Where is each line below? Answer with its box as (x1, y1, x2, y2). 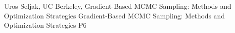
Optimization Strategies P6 (4, 20, 87, 30)
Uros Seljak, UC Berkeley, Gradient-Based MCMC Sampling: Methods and (4, 1, 232, 11)
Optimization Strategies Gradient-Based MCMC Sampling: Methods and (4, 10, 225, 20)
